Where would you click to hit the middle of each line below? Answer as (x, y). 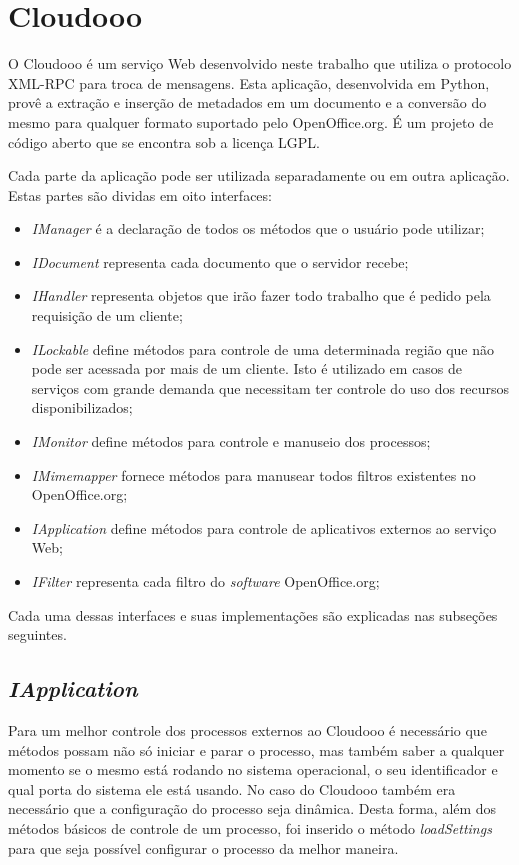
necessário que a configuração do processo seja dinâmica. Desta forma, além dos (252, 808)
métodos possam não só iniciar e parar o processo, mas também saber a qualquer (256, 749)
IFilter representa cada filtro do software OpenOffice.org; (205, 581)
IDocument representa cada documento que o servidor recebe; (220, 261)
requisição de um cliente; (107, 315)
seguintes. (37, 634)
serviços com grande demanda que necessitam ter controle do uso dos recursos (270, 387)
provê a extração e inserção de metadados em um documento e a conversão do (247, 102)
